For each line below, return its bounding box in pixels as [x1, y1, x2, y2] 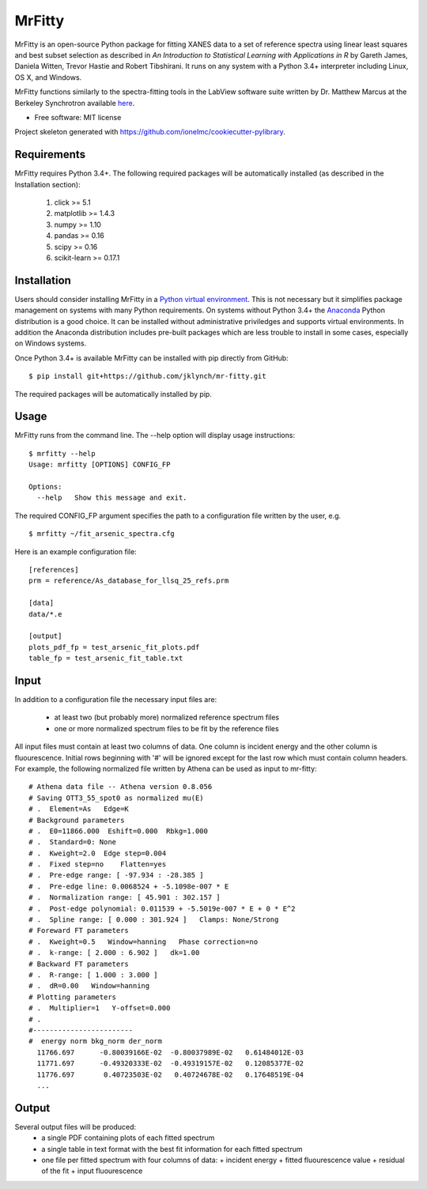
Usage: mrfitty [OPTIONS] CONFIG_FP [28, 460, 171, 470]
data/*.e [28, 610, 62, 618]
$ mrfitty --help [28, 449, 96, 458]
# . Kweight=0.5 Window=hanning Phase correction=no [28, 937, 259, 946]
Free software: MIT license [34, 112, 122, 122]
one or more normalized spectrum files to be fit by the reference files [54, 723, 280, 733]
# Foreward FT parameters [28, 926, 130, 935]
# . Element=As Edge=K [28, 805, 130, 813]
